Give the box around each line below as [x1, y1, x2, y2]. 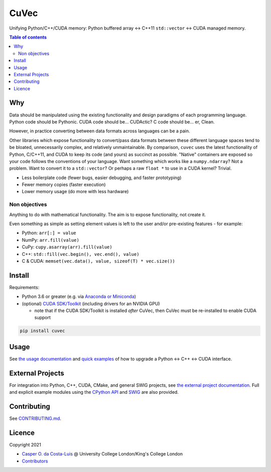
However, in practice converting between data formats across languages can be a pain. [9, 128, 190, 134]
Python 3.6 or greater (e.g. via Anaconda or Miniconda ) [22, 293, 137, 299]
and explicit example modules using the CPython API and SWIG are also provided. [9, 389, 179, 395]
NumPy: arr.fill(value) [22, 237, 80, 243]
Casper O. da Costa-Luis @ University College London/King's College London [22, 451, 183, 457]
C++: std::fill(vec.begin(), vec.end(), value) [22, 251, 140, 257]
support [34, 314, 51, 321]
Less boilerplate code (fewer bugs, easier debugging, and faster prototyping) [22, 175, 182, 181]
